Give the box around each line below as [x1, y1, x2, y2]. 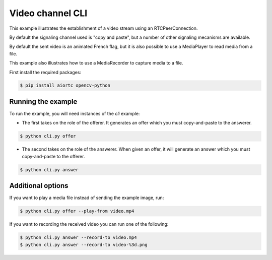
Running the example [9, 97, 78, 106]
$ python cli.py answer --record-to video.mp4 [20, 235, 137, 240]
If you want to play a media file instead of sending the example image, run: [9, 194, 164, 201]
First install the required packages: [9, 69, 82, 75]
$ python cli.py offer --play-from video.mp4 [20, 208, 134, 214]
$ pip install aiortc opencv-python [20, 83, 111, 88]
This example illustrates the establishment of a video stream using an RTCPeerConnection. [9, 25, 198, 31]
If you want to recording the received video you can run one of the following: [9, 221, 169, 227]
